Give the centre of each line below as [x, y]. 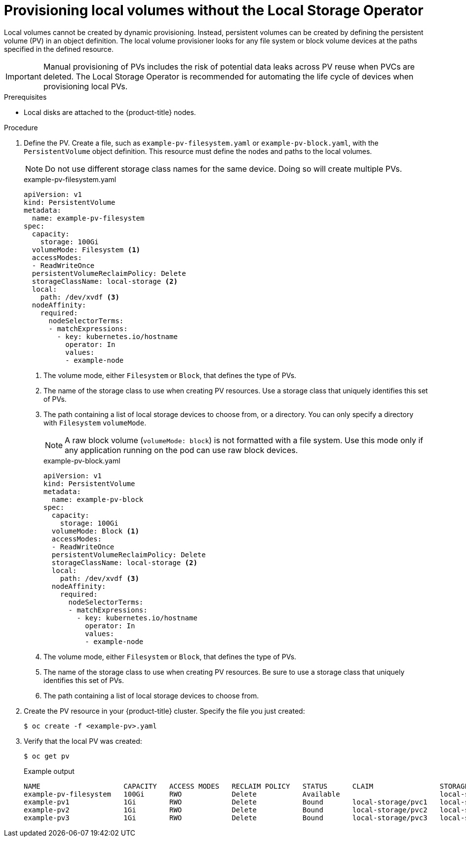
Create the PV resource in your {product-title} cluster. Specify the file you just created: [164, 711]
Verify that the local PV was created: [83, 741]
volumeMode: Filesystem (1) [86, 249]
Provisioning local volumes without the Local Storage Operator [214, 10]
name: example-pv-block [97, 499]
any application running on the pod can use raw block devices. [181, 450]
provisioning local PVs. [85, 86]
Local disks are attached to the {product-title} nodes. [110, 112]
